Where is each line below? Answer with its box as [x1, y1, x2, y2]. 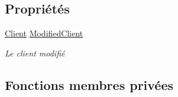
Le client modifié [5, 46, 65, 59]
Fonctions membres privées [5, 75, 174, 93]
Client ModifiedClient [5, 27, 83, 39]
